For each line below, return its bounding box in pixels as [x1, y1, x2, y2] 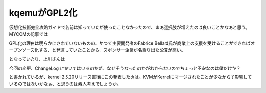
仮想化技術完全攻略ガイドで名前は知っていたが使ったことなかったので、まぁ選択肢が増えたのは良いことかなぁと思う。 [9, 24, 250, 30]
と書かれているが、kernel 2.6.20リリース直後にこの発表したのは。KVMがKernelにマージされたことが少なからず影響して [9, 74, 252, 80]
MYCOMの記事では [9, 31, 48, 37]
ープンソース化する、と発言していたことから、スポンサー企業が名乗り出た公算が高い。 [9, 47, 186, 53]
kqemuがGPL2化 [9, 7, 78, 18]
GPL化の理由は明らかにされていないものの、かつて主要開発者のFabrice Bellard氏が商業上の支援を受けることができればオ [9, 40, 255, 46]
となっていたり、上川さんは [9, 56, 65, 62]
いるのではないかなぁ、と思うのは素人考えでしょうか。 [9, 81, 122, 87]
